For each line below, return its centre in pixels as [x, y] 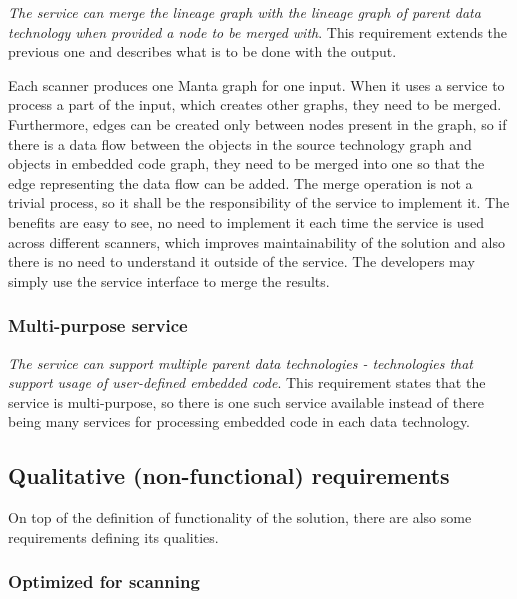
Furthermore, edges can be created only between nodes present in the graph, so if [257, 123]
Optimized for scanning [104, 581]
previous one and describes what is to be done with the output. [202, 51]
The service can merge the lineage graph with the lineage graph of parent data [244, 12]
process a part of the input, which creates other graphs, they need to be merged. [255, 104]
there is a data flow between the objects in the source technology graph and [240, 143]
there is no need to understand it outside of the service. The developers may [241, 261]
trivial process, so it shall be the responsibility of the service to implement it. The [259, 202]
